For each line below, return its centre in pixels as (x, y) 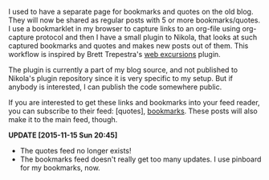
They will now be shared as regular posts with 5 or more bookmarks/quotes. (134, 20)
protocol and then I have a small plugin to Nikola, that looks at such (147, 37)
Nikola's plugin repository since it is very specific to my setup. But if (120, 78)
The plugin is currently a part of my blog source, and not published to (123, 70)
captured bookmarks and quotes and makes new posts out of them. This (128, 46)
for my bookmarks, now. (60, 168)
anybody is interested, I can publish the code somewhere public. (115, 87)
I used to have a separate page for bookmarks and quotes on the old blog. (131, 12)
